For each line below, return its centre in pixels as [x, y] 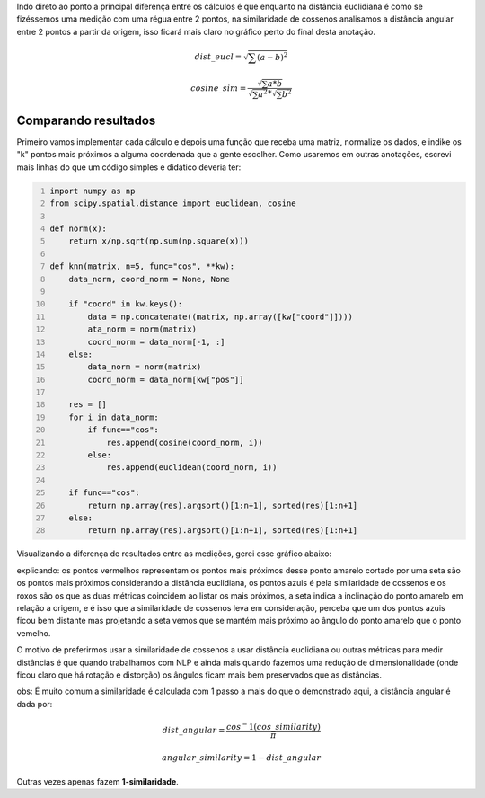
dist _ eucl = [218, 57]
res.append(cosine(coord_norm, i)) [185, 442]
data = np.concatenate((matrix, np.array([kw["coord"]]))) [220, 316]
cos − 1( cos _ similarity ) [273, 726]
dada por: [35, 704]
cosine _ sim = [218, 89]
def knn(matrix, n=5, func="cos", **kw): [142, 266]
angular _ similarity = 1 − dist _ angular [242, 758]
